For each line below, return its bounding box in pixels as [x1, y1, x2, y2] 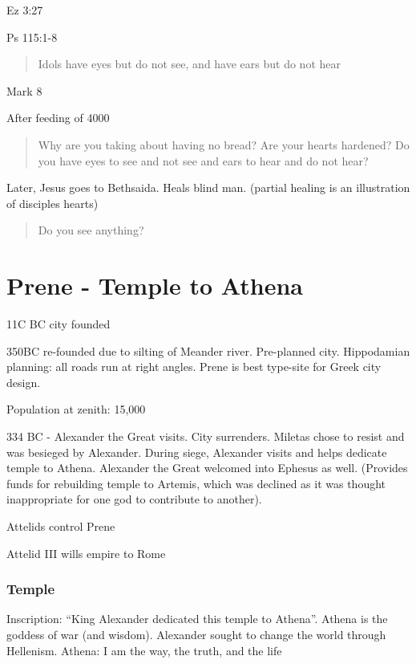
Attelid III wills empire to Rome [6, 544, 166, 561]
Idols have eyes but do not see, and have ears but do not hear [38, 55, 341, 72]
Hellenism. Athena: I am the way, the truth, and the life [6, 642, 282, 658]
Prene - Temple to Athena [6, 269, 303, 302]
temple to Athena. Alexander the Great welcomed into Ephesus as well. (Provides [6, 459, 408, 476]
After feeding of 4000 [6, 109, 110, 126]
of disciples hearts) [6, 194, 99, 211]
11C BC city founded [6, 316, 111, 332]
